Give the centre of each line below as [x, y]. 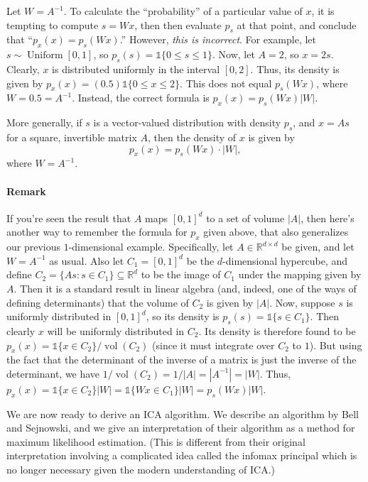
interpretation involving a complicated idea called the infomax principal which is [182, 455]
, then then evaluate [178, 24]
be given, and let [318, 247]
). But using [336, 345]
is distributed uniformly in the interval [136, 69]
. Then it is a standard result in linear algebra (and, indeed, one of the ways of [185, 288]
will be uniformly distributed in [116, 330]
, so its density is [183, 316]
